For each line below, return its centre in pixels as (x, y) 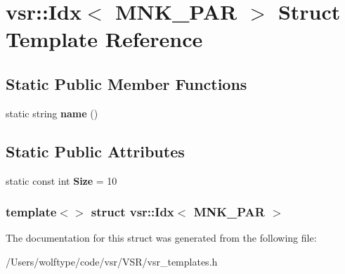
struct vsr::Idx (132, 212)
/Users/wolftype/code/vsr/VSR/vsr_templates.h (112, 261)
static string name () (52, 113)
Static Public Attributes (95, 151)
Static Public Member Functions (126, 83)
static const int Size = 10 (61, 180)
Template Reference (104, 39)
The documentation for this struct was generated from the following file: (161, 238)
